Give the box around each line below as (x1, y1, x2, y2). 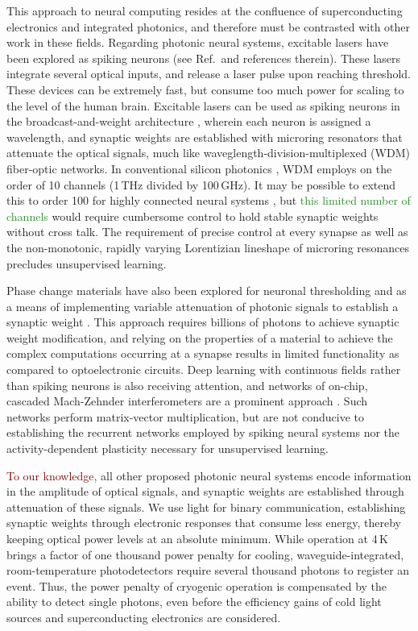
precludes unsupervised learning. (6, 255, 167, 272)
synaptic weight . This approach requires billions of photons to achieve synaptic (6, 313, 399, 330)
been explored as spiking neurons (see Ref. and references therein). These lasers (6, 49, 401, 66)
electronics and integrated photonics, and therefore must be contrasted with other (6, 18, 411, 35)
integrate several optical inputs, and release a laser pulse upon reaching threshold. (6, 65, 411, 82)
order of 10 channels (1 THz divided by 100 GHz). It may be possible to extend (6, 176, 396, 193)
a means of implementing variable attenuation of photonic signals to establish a (6, 297, 399, 314)
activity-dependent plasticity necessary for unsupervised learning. (6, 440, 329, 457)
